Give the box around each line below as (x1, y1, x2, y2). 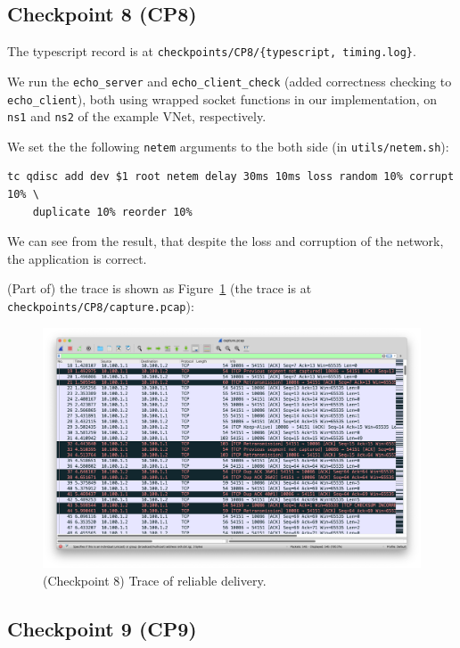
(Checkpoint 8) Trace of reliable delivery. (43, 570, 267, 589)
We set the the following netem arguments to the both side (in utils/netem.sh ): (7, 136, 449, 155)
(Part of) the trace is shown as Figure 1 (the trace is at (7, 279, 312, 298)
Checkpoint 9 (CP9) (7, 614, 197, 642)
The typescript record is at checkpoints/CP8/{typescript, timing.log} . (7, 42, 416, 61)
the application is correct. (7, 249, 147, 267)
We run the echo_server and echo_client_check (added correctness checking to (7, 71, 452, 90)
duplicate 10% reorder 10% (32, 205, 193, 218)
